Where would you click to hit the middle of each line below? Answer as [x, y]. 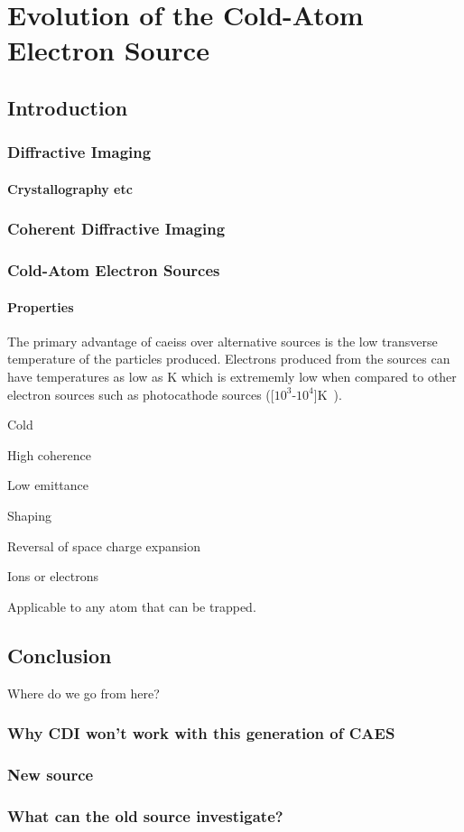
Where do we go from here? [84, 693]
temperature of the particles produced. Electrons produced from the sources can [229, 359]
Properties [41, 306]
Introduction [68, 107]
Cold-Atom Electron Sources [114, 270]
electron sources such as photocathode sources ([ [141, 394]
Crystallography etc [70, 188]
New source [51, 774]
